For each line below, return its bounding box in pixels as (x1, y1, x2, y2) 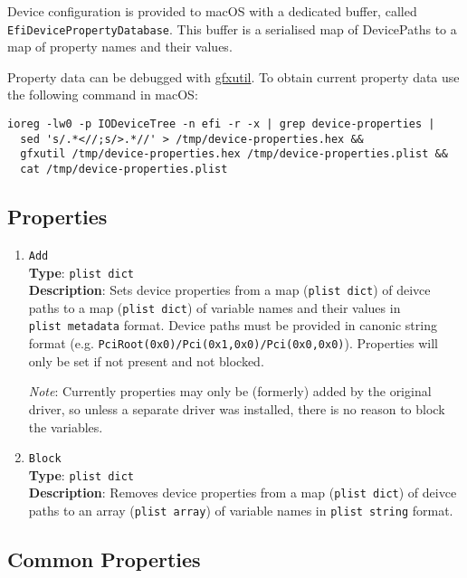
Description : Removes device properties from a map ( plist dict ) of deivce (28, 483, 457, 502)
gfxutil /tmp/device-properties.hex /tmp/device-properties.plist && (20, 147, 448, 161)
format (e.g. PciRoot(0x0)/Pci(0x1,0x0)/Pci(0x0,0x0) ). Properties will (28, 334, 438, 353)
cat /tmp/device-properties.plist (20, 163, 228, 175)
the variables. (28, 417, 103, 436)
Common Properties (7, 545, 201, 573)
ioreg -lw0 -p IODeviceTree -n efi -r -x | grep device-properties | (7, 118, 435, 131)
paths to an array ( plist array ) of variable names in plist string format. (28, 501, 453, 520)
